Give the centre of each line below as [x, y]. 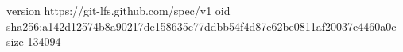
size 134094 [34, 41]
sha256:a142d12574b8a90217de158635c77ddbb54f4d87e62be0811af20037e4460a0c [201, 26]
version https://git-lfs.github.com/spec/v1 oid [118, 10]
